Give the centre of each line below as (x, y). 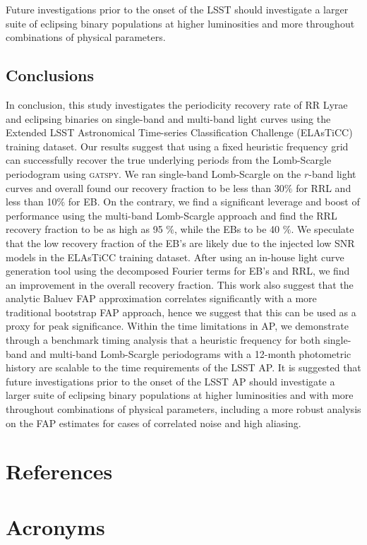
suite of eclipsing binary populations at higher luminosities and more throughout (180, 23)
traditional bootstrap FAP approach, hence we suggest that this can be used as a (181, 312)
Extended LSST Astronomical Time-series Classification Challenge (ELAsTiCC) (179, 132)
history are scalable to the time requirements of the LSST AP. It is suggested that (183, 367)
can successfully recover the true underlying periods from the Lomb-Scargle (169, 160)
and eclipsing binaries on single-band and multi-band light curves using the (168, 118)
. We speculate (323, 229)
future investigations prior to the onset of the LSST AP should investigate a (170, 381)
